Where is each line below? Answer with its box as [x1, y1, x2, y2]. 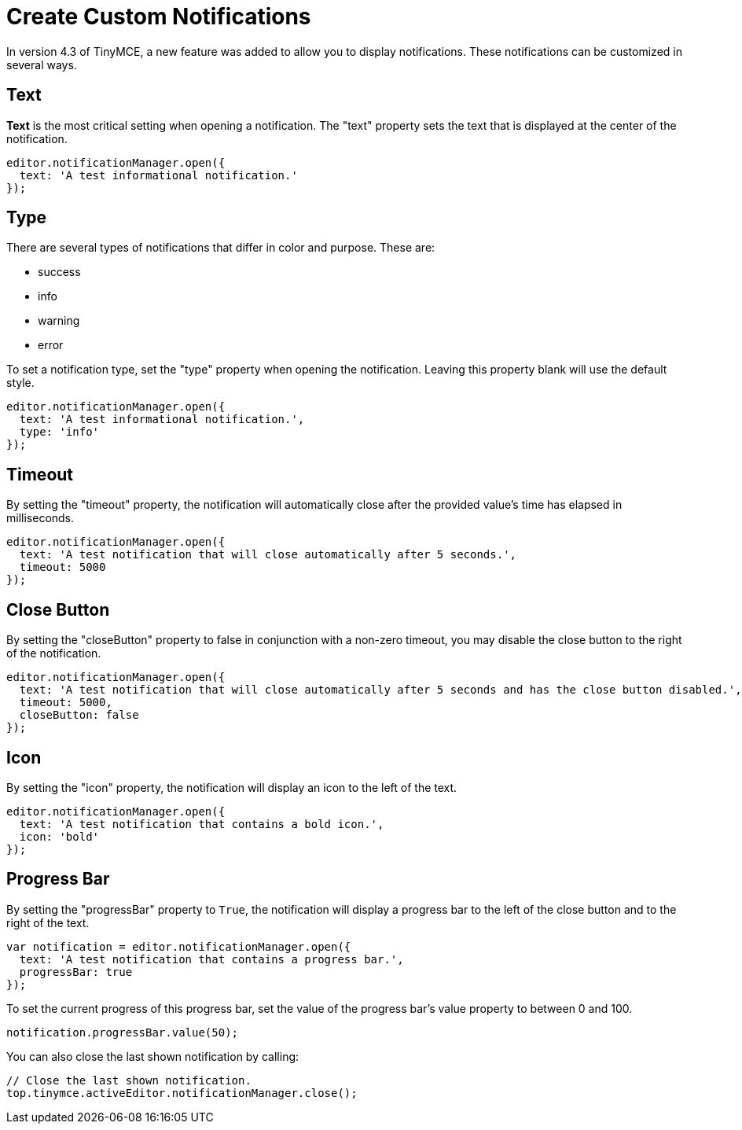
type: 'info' [19, 425, 100, 439]
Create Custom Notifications [6, 3, 311, 30]
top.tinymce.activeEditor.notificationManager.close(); [6, 1086, 358, 1099]
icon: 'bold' [19, 830, 100, 843]
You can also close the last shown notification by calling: [6, 1049, 299, 1063]
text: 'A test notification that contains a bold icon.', [19, 817, 384, 830]
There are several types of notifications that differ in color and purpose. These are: [6, 241, 435, 255]
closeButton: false [19, 709, 139, 722]
